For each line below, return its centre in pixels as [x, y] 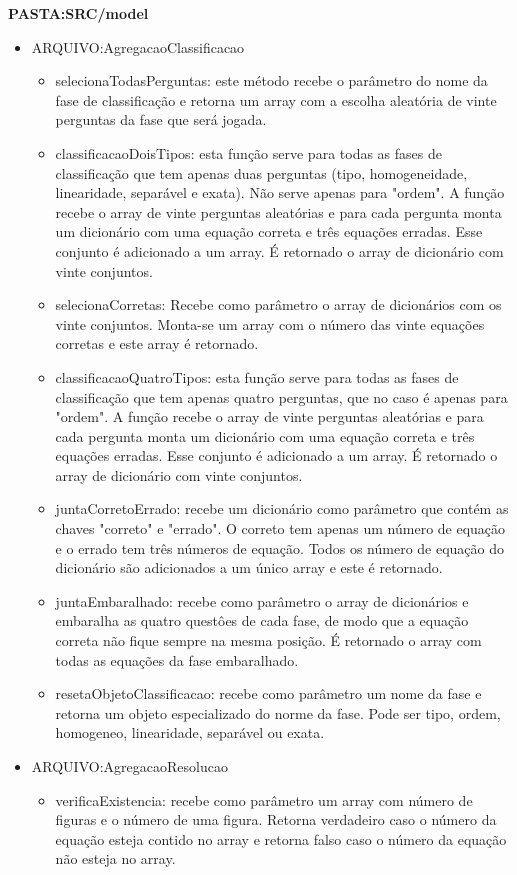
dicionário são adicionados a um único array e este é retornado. [249, 567]
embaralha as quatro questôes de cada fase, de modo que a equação [262, 620]
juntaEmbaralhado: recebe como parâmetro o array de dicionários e [262, 600]
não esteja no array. [115, 858]
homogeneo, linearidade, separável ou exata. [190, 732]
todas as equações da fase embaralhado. [177, 659]
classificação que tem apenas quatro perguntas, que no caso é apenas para [281, 396]
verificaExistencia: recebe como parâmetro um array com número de [264, 799]
